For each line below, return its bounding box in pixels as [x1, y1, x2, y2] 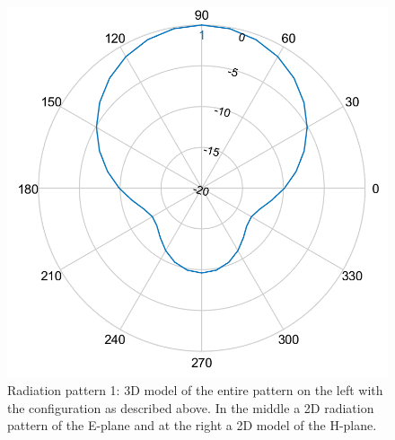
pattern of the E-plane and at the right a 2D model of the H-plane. [7, 416, 377, 435]
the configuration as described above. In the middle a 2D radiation [7, 398, 374, 417]
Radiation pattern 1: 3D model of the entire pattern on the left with [7, 380, 383, 399]
